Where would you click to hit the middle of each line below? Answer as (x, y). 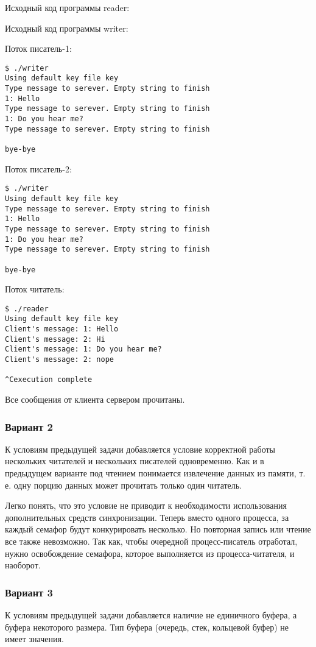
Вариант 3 (29, 592)
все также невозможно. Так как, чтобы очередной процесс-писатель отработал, (151, 541)
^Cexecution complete (49, 380)
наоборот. (23, 565)
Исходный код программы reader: (67, 7)
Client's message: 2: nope (59, 360)
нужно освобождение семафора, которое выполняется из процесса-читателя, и (150, 553)
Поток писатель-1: (38, 48)
